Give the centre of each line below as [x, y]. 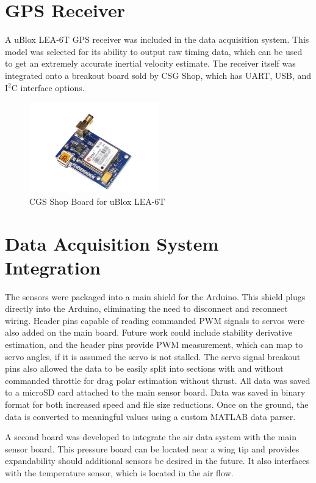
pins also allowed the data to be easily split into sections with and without [144, 368]
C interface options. [48, 87]
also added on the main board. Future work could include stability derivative [149, 332]
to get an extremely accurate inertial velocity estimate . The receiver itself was [150, 63]
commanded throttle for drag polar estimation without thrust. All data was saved [158, 380]
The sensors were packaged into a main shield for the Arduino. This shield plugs [155, 296]
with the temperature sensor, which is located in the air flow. [119, 473]
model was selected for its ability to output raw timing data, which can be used [154, 51]
